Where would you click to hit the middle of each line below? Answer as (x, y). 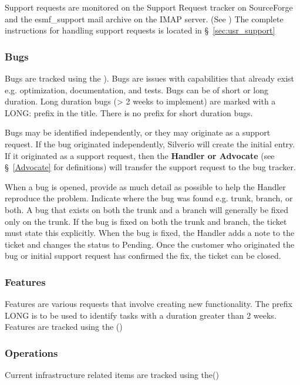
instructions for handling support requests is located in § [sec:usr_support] (140, 30)
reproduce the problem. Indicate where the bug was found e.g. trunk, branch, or (149, 198)
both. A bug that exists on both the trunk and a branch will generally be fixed (146, 209)
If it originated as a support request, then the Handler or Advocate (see (140, 155)
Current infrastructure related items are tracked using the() (112, 375)
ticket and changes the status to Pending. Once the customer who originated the (150, 244)
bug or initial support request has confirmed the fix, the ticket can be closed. (143, 256)
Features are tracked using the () (64, 327)
